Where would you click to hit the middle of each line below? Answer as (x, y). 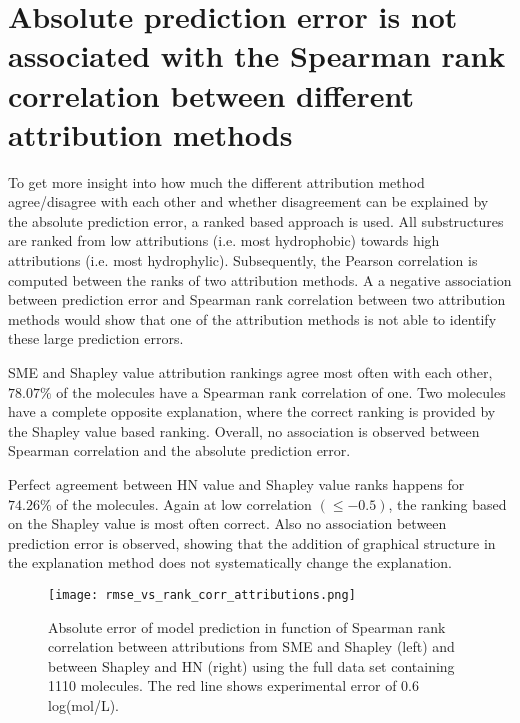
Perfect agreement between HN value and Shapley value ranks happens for (236, 484)
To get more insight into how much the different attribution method (216, 181)
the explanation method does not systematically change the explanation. (230, 562)
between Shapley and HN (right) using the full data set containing (251, 665)
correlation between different (211, 94)
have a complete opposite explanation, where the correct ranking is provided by (252, 411)
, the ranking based (447, 503)
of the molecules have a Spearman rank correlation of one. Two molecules (281, 391)
